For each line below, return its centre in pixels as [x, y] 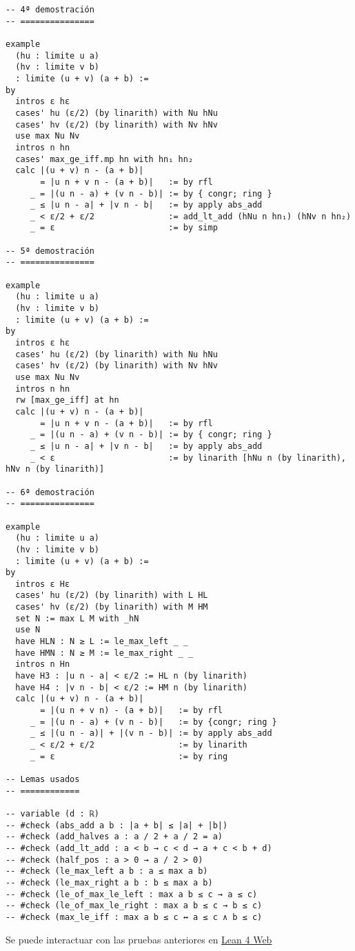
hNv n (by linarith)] [55, 469]
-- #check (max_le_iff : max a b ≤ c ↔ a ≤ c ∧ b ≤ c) [134, 917]
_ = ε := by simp [124, 228]
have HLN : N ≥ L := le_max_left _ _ [102, 642]
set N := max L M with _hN [77, 618]
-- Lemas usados [43, 779]
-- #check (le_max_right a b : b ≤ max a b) [109, 882]
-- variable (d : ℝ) [53, 813]
